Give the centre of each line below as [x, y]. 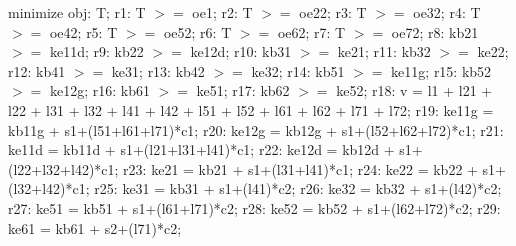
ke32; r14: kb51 [298, 70]
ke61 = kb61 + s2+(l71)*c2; [95, 227]
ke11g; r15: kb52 [441, 70]
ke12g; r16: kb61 [99, 90]
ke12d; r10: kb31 [241, 51]
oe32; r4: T [447, 12]
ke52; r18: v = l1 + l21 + [414, 90]
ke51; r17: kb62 [243, 90]
